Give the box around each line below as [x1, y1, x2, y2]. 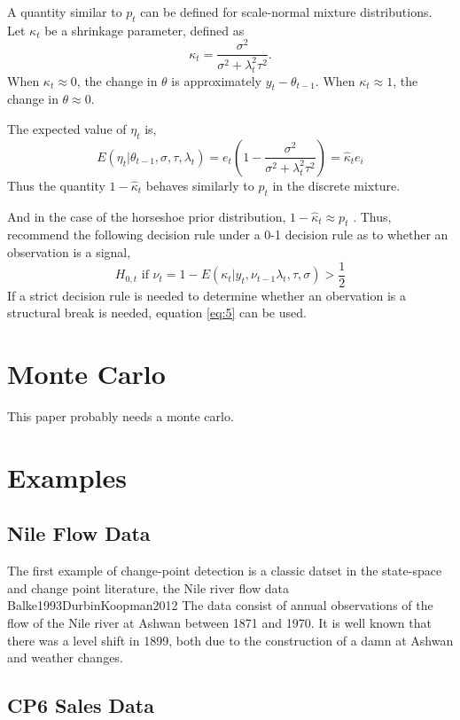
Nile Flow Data [7, 520, 151, 547]
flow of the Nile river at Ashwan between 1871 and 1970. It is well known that [7, 613, 432, 631]
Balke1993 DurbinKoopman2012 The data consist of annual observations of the [7, 596, 433, 614]
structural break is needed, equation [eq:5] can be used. [7, 303, 307, 322]
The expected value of [7, 120, 127, 138]
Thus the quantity [7, 176, 105, 194]
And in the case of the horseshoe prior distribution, [7, 207, 286, 225]
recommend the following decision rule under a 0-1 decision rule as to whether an [7, 225, 448, 244]
